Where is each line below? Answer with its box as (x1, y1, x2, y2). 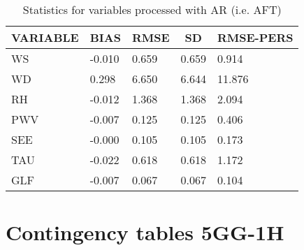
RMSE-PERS (217, 29, 294, 45)
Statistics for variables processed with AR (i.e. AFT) (22, 1, 282, 17)
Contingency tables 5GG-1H (6, 218, 284, 247)
